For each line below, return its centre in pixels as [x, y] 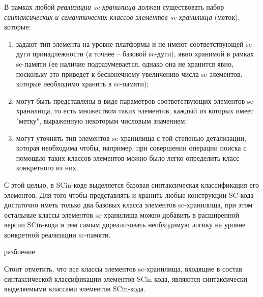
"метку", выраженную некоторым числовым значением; [101, 120]
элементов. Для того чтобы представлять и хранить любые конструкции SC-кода [129, 195]
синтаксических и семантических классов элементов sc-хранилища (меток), [122, 17]
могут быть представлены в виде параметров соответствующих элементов [130, 100]
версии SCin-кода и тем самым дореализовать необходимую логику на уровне [125, 225]
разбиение [20, 251]
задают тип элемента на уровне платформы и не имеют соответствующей [130, 43]
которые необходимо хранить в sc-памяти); [82, 84]
